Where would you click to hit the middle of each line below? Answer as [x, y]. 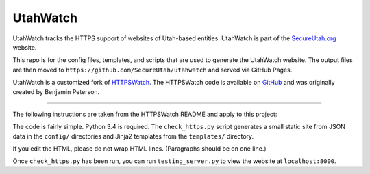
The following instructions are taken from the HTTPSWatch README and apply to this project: [145, 114]
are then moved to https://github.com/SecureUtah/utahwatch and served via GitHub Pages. [152, 70]
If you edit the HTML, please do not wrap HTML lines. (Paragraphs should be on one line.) [139, 149]
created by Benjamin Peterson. [56, 91]
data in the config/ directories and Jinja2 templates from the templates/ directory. [133, 136]
